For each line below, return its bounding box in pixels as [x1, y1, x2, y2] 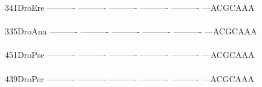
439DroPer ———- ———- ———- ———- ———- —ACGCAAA [5, 72, 255, 85]
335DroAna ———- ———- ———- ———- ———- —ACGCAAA [5, 25, 257, 37]
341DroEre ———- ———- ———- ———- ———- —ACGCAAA [5, 1, 255, 13]
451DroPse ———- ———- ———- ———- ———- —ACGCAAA [5, 48, 255, 61]
